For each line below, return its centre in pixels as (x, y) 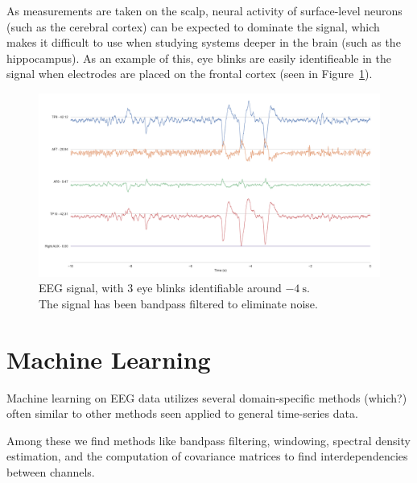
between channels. (51, 471)
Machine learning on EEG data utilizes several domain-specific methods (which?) (207, 397)
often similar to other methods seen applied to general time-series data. (182, 413)
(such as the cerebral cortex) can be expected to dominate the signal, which (193, 26)
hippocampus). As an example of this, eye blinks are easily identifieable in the (199, 58)
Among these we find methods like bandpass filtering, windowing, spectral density (208, 440)
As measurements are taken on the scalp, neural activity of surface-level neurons (204, 10)
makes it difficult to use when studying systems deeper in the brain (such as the (204, 42)
